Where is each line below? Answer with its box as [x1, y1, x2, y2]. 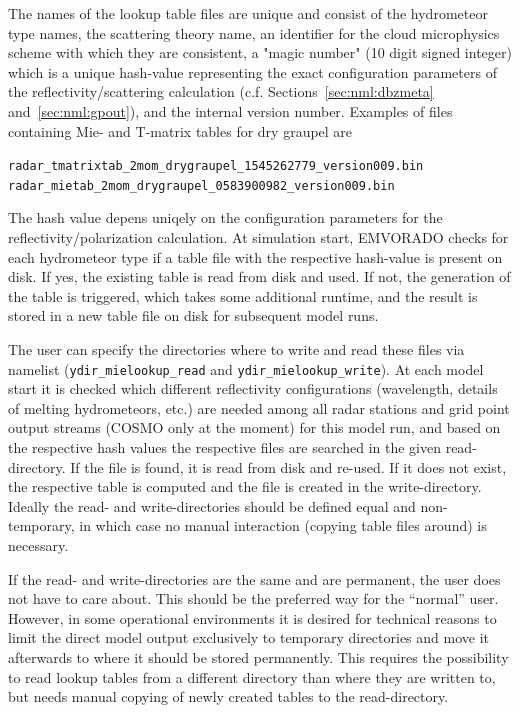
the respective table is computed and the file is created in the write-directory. [8, 476, 482, 497]
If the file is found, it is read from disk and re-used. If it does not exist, [70, 456, 507, 477]
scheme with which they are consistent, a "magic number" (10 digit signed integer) [8, 42, 512, 63]
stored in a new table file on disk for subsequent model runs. [8, 305, 379, 326]
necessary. [8, 535, 69, 556]
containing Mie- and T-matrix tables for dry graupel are [8, 120, 353, 141]
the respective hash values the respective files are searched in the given [8, 437, 441, 458]
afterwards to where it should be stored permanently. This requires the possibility [8, 647, 509, 667]
